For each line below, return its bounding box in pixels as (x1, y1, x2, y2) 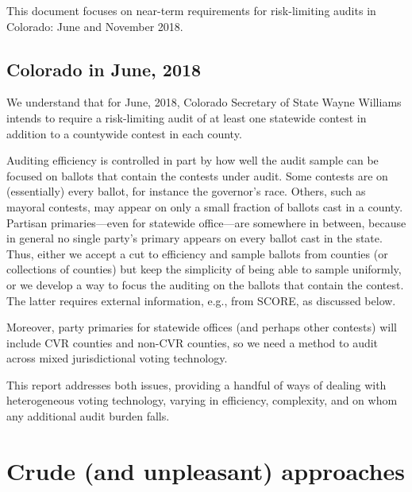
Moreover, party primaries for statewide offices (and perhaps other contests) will (6, 319, 397, 335)
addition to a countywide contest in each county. (6, 125, 242, 141)
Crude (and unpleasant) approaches (6, 454, 405, 486)
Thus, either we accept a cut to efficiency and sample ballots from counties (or (6, 245, 388, 261)
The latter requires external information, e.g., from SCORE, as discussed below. (6, 292, 396, 308)
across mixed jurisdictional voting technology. (6, 350, 228, 366)
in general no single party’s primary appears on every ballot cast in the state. (6, 230, 383, 246)
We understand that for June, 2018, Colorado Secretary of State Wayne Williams (6, 94, 402, 110)
